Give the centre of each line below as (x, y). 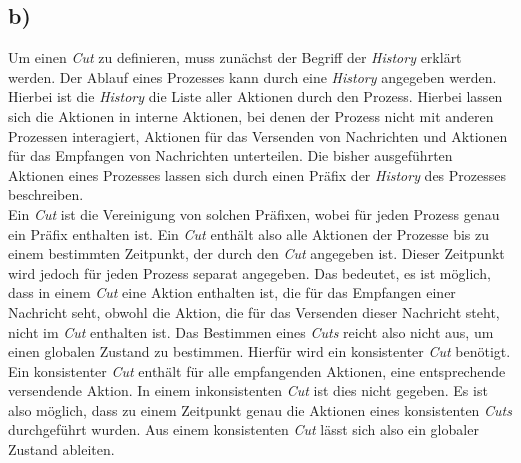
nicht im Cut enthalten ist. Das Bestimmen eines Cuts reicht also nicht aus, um (251, 331)
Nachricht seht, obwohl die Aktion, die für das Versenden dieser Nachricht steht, (254, 311)
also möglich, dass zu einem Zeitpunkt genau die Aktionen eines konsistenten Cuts (260, 409)
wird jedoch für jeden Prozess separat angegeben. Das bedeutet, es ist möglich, (249, 272)
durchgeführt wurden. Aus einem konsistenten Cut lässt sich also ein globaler (243, 429)
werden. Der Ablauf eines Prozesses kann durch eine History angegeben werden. (252, 76)
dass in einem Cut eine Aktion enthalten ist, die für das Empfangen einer (232, 292)
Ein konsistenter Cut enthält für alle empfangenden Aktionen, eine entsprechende (257, 370)
